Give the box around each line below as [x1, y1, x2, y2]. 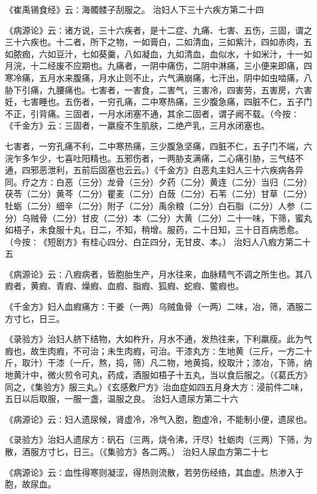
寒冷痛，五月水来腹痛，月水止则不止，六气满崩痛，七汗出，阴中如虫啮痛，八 [5, 71, 312, 84]
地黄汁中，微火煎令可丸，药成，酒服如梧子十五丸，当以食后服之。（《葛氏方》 [5, 368, 312, 381]
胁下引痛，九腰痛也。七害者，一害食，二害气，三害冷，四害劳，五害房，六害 [5, 83, 312, 96]
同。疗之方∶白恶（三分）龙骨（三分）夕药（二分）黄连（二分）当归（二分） [5, 175, 312, 188]
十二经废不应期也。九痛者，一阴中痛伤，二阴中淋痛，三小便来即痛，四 [30, 59, 312, 72]
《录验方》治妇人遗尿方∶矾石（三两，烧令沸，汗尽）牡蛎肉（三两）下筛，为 [5, 433, 312, 446]
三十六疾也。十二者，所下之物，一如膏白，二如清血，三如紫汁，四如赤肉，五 [5, 35, 312, 48]
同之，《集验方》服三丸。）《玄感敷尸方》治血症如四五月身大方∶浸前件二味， [5, 380, 308, 393]
